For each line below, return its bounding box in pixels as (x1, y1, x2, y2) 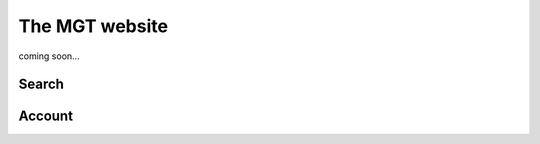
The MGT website (18, 15, 169, 37)
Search (18, 76, 65, 93)
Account (18, 108, 74, 125)
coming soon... (18, 50, 80, 62)
